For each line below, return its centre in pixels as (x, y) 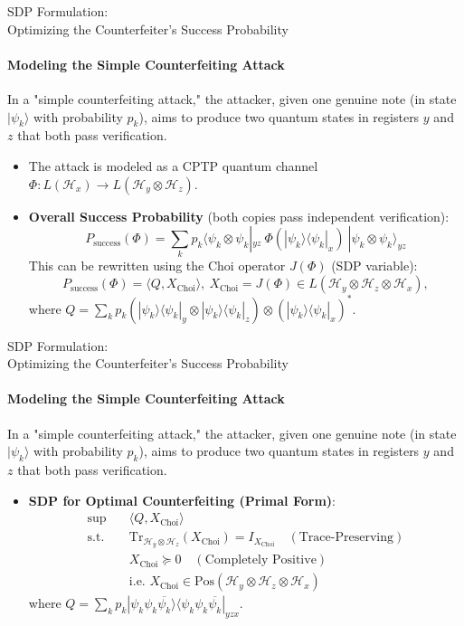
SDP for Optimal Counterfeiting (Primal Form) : (182, 500)
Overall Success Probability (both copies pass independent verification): (239, 216)
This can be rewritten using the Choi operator (157, 266)
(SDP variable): (374, 266)
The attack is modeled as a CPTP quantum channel (173, 165)
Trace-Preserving (346, 538)
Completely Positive (260, 560)
